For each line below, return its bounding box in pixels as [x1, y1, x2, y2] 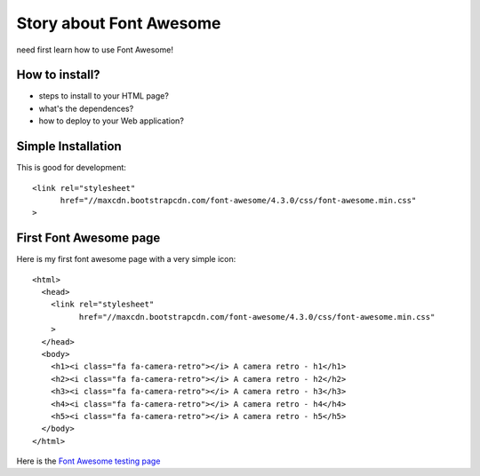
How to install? [16, 67, 101, 83]
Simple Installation [16, 139, 122, 155]
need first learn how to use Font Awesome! [16, 44, 173, 55]
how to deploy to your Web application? [38, 115, 184, 126]
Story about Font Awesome [16, 13, 221, 33]
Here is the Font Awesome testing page [16, 456, 161, 466]
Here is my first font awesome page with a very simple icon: [16, 254, 236, 265]
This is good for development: [16, 163, 126, 173]
